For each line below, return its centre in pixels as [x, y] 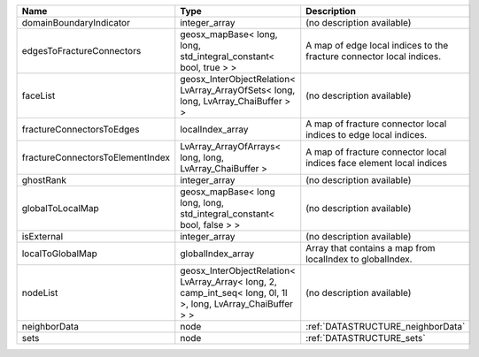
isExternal [42, 236]
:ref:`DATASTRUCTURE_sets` [366, 338]
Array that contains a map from [371, 248]
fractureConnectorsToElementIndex [96, 157]
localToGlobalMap [59, 254]
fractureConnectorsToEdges [81, 129]
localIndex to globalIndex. [359, 259]
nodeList [40, 293]
